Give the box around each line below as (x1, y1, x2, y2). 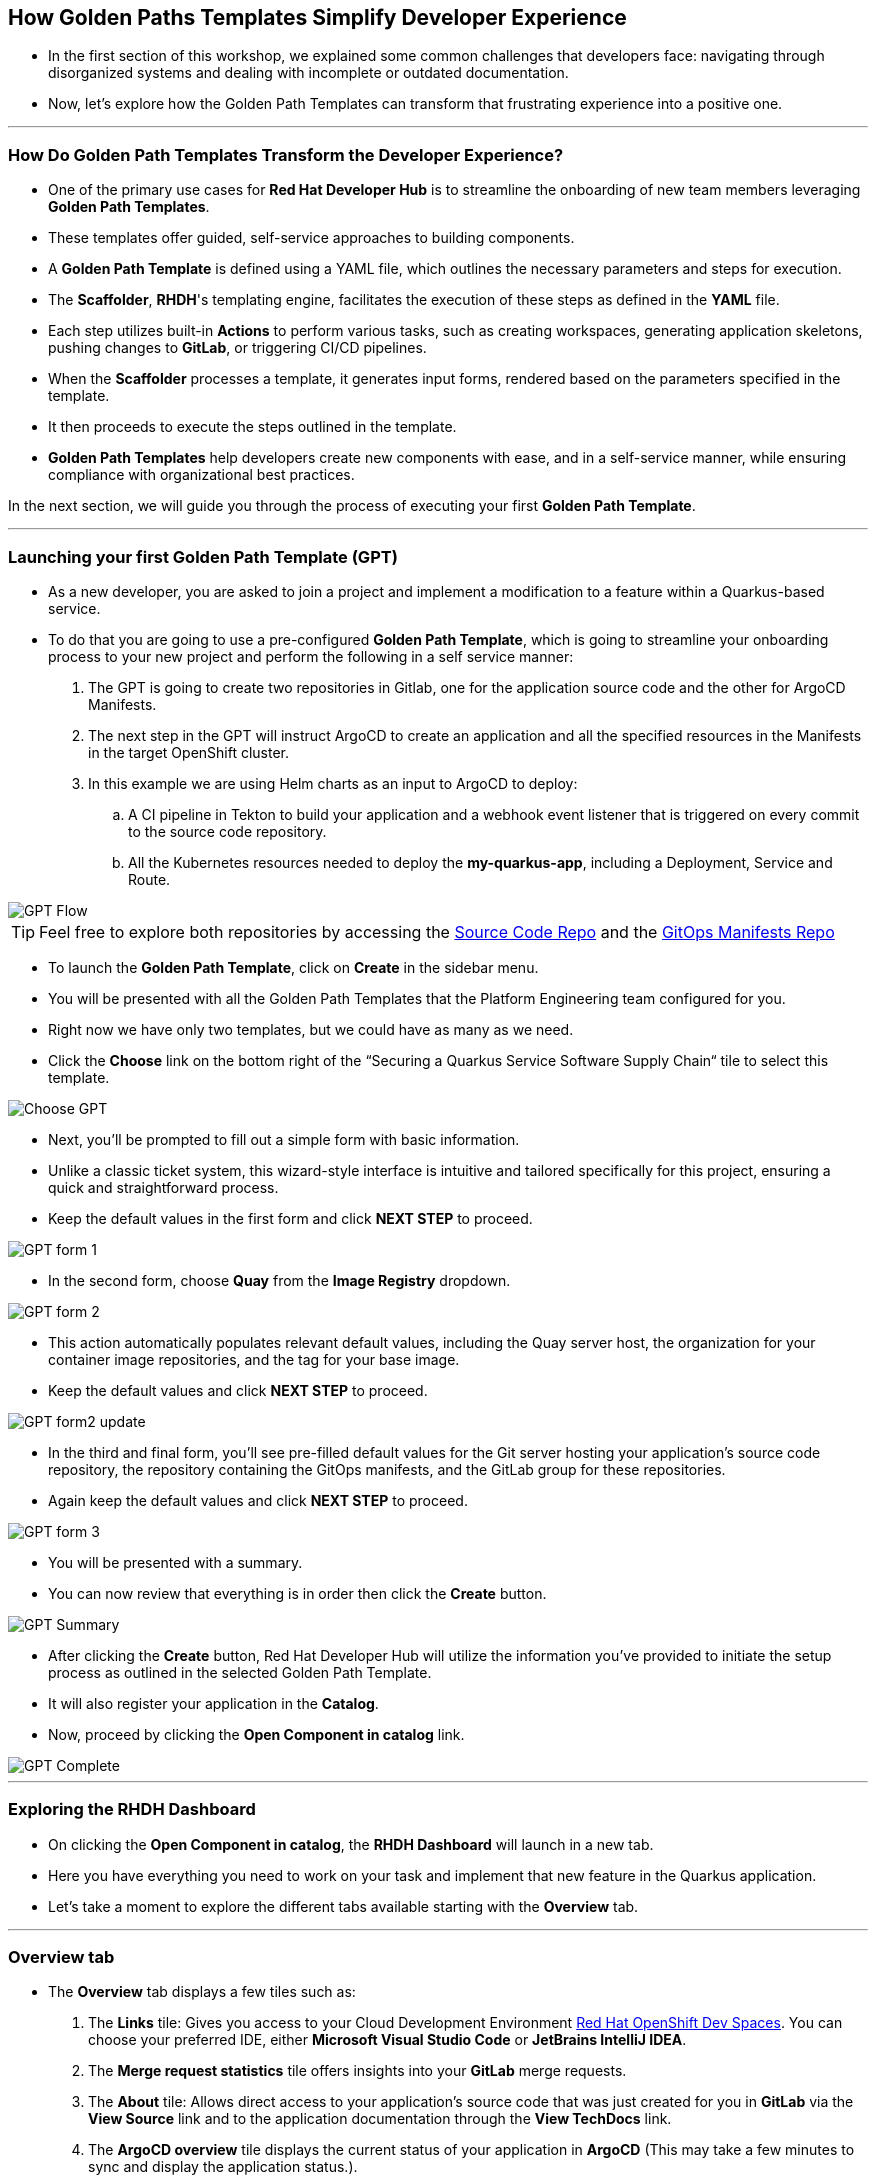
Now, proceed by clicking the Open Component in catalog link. (48, 1725, 465, 1743)
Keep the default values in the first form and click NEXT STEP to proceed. (48, 1209, 533, 1227)
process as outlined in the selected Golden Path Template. (48, 1663, 432, 1681)
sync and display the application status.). (88, 2158, 358, 2176)
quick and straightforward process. (48, 1178, 279, 1196)
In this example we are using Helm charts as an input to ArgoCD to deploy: (88, 774, 578, 792)
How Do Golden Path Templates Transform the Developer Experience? (8, 144, 564, 165)
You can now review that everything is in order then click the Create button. (48, 1584, 547, 1602)
